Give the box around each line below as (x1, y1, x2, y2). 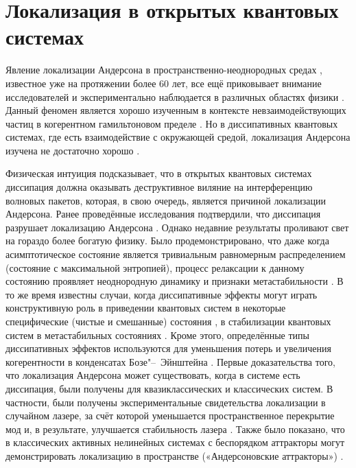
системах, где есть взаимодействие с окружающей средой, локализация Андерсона (5, 130, 351, 144)
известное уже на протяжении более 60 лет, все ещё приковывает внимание (5, 75, 322, 90)
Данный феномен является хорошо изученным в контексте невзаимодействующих (5, 103, 346, 117)
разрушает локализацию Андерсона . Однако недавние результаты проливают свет (5, 220, 349, 234)
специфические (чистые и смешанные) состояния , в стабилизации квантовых (5, 314, 331, 328)
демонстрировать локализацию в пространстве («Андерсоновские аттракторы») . (5, 448, 344, 463)
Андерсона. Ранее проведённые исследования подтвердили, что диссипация (5, 207, 321, 221)
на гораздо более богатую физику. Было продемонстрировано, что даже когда (5, 233, 329, 248)
